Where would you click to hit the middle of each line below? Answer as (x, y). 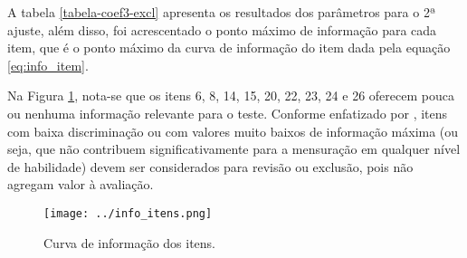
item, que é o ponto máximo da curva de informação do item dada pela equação (229, 48)
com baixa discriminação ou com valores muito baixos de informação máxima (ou (233, 131)
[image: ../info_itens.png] (128, 213)
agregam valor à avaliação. (81, 184)
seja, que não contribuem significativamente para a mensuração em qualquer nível (234, 149)
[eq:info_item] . (48, 65)
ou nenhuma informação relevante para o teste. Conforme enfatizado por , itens (228, 113)
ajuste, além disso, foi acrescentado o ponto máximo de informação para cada (222, 29)
